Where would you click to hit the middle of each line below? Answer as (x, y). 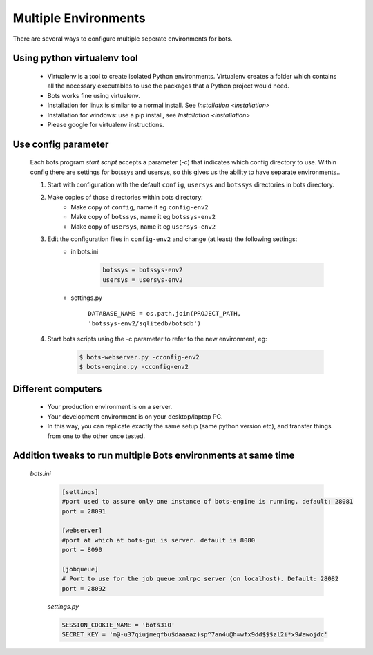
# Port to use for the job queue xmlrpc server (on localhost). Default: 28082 (200, 579)
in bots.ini (85, 251)
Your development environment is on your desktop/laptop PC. (135, 416)
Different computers (58, 389)
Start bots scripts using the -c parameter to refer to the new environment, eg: (157, 339)
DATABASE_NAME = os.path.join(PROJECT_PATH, (165, 314)
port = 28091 (84, 511)
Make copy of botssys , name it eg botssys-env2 (143, 217)
